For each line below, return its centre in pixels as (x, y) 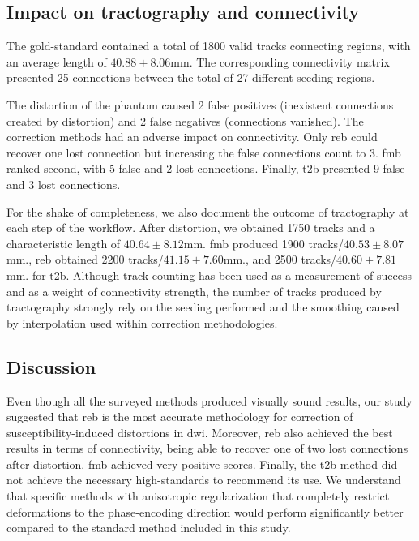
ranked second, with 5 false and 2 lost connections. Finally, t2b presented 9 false (206, 168)
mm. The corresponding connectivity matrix (280, 61)
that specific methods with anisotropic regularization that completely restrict (198, 496)
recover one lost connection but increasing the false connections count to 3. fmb (204, 152)
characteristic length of (64, 243)
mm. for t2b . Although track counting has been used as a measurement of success (209, 275)
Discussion (51, 366)
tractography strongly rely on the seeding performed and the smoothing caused (203, 307)
